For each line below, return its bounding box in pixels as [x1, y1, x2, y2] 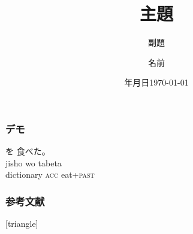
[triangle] [5, 217, 38, 230]
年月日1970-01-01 [124, 76, 189, 89]
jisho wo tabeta [5, 156, 62, 169]
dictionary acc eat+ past [5, 168, 95, 181]
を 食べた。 [5, 145, 50, 157]
